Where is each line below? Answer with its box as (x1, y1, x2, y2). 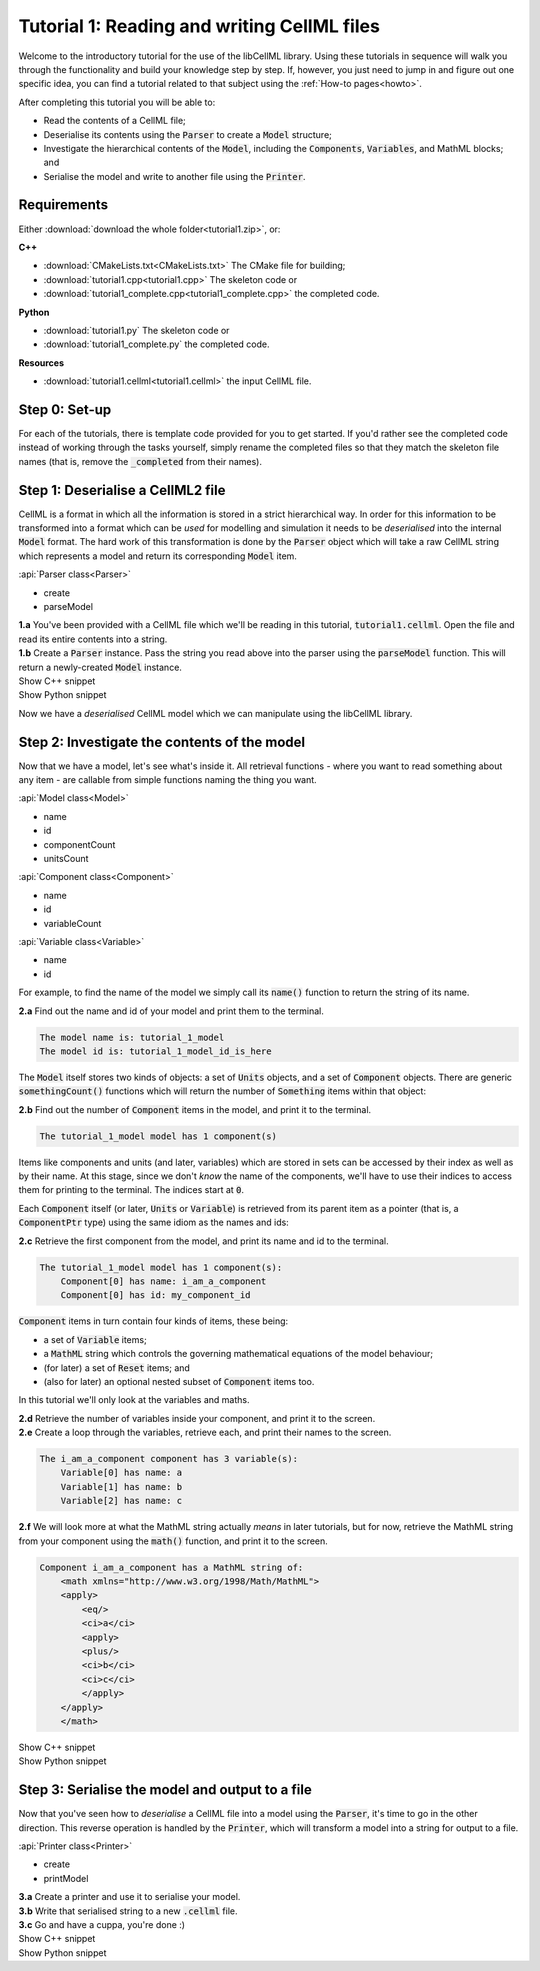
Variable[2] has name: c (60, 1495, 183, 1507)
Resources (18, 356, 65, 369)
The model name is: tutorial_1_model (39, 1031, 225, 1043)
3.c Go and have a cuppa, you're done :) (18, 1918, 185, 1930)
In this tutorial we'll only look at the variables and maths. (18, 1394, 250, 1406)
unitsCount (43, 853, 89, 865)
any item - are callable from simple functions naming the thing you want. (18, 774, 317, 786)
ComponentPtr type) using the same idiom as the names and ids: (18, 1216, 289, 1229)
